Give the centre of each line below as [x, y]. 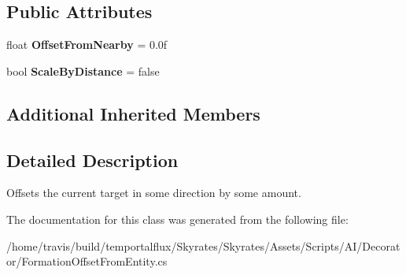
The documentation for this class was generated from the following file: [177, 219]
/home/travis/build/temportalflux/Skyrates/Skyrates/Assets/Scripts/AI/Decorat [203, 245]
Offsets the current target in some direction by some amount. [154, 193]
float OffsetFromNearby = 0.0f [87, 45]
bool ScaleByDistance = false [83, 71]
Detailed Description [92, 160]
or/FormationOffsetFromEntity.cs [87, 261]
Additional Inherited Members [133, 113]
